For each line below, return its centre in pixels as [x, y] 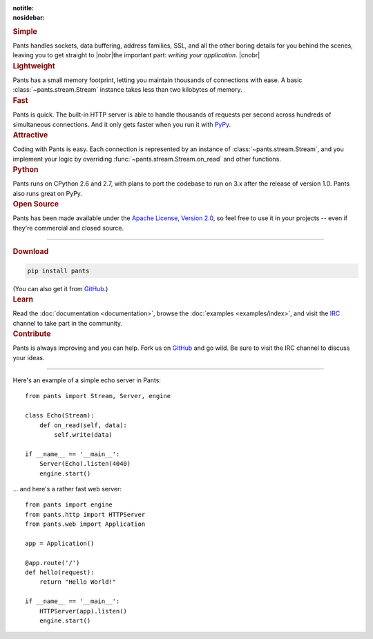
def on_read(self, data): [83, 425]
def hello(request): [60, 572]
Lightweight [34, 66]
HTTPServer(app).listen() [83, 611]
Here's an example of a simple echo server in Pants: [87, 380]
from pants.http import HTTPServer [85, 514]
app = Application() [60, 543]
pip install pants [58, 271]
